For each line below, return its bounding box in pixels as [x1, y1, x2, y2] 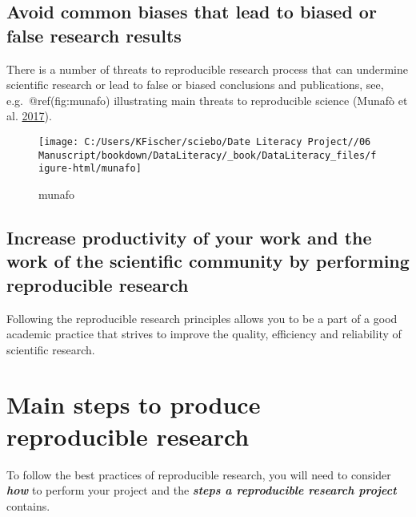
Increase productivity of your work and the [6, 224, 372, 249]
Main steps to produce [6, 388, 261, 421]
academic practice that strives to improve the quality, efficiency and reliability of [6, 325, 402, 342]
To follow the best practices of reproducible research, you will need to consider [6, 466, 391, 483]
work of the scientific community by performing [6, 248, 410, 273]
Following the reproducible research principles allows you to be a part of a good [6, 309, 398, 326]
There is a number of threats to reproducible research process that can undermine [6, 60, 408, 77]
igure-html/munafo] [38, 163, 142, 175]
